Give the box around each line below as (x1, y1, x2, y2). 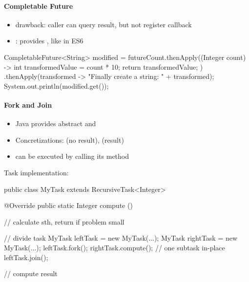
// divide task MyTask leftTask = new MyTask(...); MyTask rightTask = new (4, 233, 238, 243)
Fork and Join (4, 99, 52, 110)
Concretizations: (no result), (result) (15, 134, 124, 145)
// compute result (4, 268, 58, 279)
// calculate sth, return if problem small (4, 216, 124, 226)
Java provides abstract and (15, 118, 96, 129)
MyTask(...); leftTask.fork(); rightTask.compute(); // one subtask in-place (4, 242, 225, 252)
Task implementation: (4, 167, 69, 177)
